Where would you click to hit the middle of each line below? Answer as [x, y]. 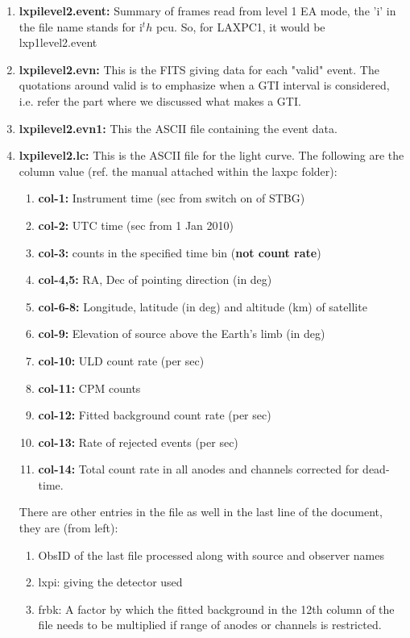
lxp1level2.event [58, 42]
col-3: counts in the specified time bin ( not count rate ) [180, 252]
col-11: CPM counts [89, 388]
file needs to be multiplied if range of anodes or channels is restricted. [210, 625]
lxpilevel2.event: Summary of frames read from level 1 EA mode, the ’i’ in [207, 10]
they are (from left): [68, 528]
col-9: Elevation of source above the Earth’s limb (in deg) [182, 334]
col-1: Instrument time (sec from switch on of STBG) [172, 198]
